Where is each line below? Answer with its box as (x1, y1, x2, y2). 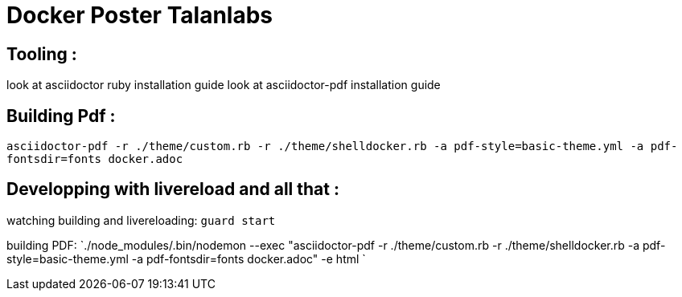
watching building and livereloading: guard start (6, 213, 276, 227)
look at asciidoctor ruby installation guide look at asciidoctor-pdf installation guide (6, 78, 441, 92)
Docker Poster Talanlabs (6, 2, 273, 29)
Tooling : (6, 43, 77, 64)
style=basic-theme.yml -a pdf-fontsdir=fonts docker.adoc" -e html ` (6, 251, 366, 266)
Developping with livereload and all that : (6, 179, 339, 200)
